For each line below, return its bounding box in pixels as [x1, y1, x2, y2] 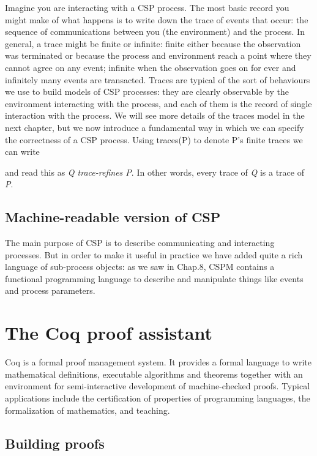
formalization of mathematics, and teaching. [5, 403, 170, 416]
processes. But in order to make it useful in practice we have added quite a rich [5, 248, 303, 261]
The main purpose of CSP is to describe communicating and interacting [5, 236, 275, 249]
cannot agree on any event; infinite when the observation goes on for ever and [5, 61, 296, 73]
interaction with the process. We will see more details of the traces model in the [5, 109, 305, 122]
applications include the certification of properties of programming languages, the [5, 391, 310, 404]
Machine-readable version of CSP [5, 207, 221, 226]
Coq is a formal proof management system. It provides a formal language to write [5, 356, 311, 368]
